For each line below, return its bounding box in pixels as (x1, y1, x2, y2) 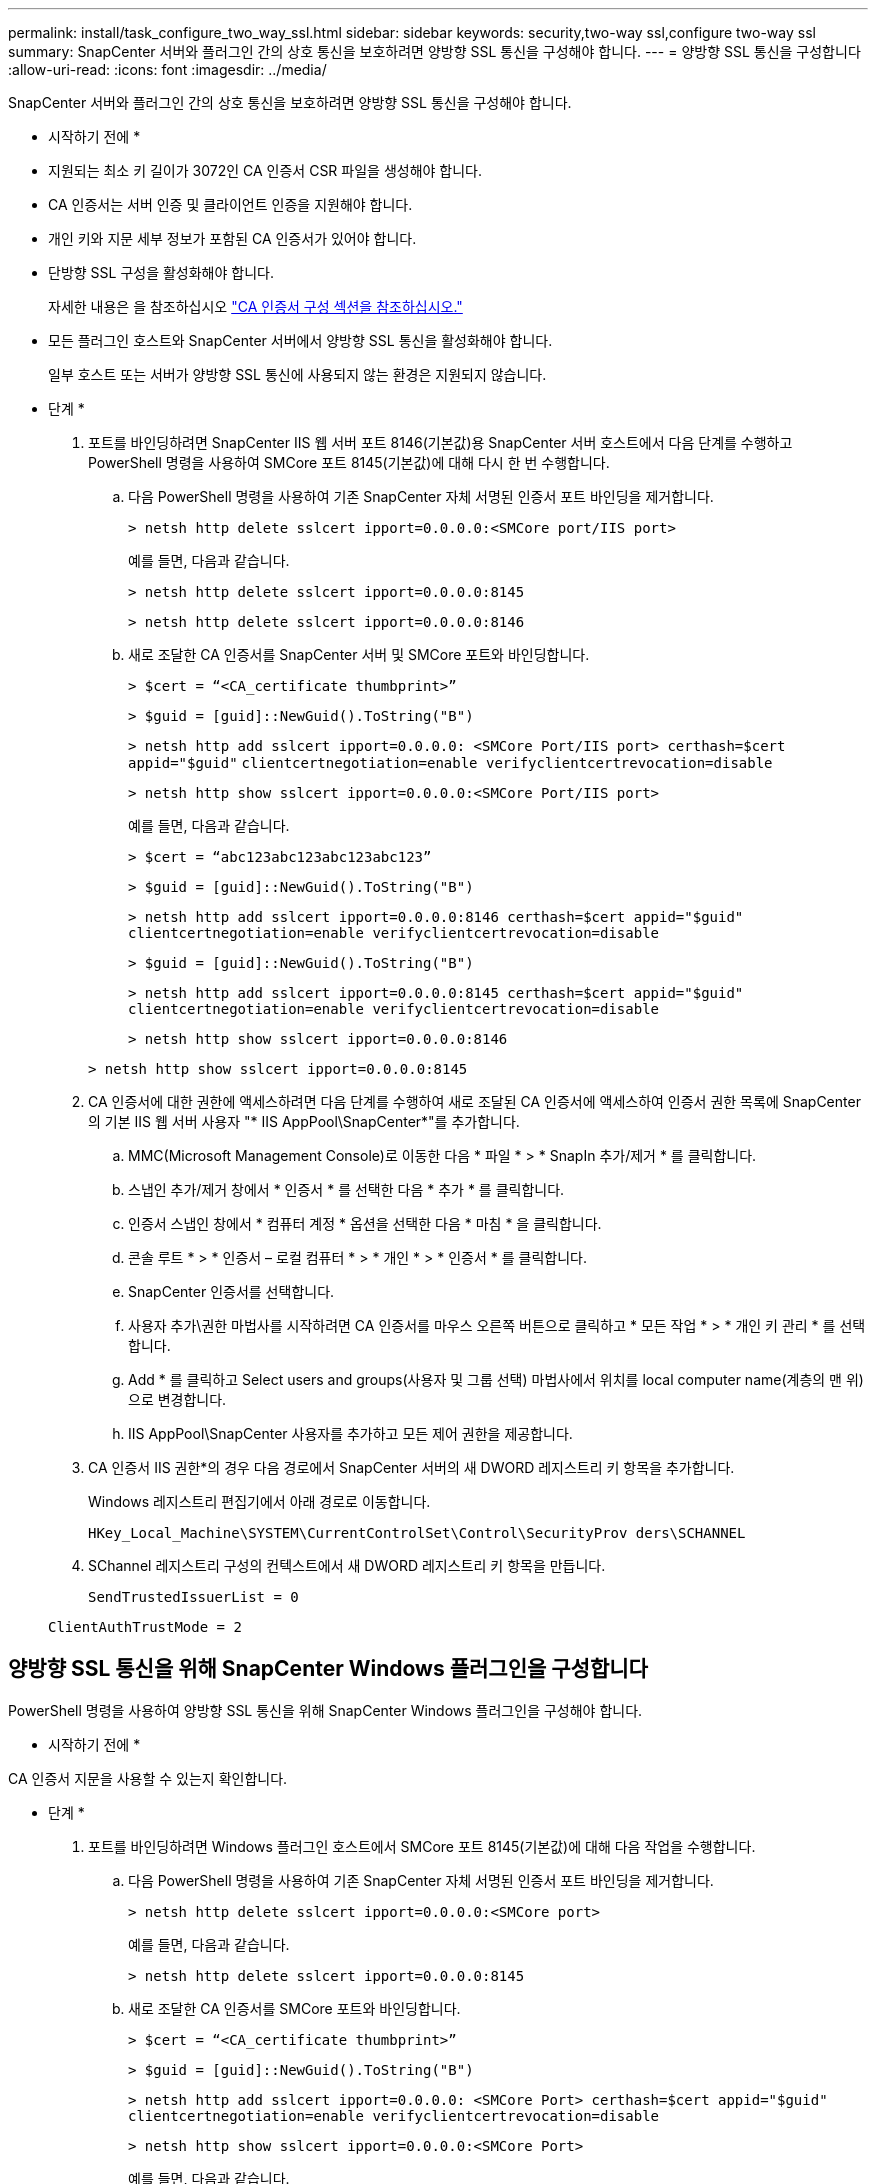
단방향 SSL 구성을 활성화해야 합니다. (48, 264, 274, 281)
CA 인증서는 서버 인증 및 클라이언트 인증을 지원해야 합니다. (48, 196, 413, 213)
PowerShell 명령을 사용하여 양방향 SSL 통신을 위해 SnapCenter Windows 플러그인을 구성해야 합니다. (8, 1701, 643, 1719)
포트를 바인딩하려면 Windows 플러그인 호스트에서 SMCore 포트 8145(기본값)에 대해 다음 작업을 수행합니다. (88, 1837, 756, 1855)
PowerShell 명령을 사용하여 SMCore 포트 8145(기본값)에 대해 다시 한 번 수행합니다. (88, 454, 610, 471)
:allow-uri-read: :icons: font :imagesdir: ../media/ (8, 61, 327, 78)
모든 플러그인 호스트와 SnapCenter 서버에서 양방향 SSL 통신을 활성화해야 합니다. (48, 332, 553, 349)
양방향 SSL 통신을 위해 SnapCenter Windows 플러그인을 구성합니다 (8, 1656, 648, 1682)
